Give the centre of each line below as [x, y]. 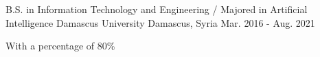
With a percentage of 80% [60, 46]
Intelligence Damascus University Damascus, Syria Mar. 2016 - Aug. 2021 [160, 22]
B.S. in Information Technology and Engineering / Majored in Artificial [157, 9]
